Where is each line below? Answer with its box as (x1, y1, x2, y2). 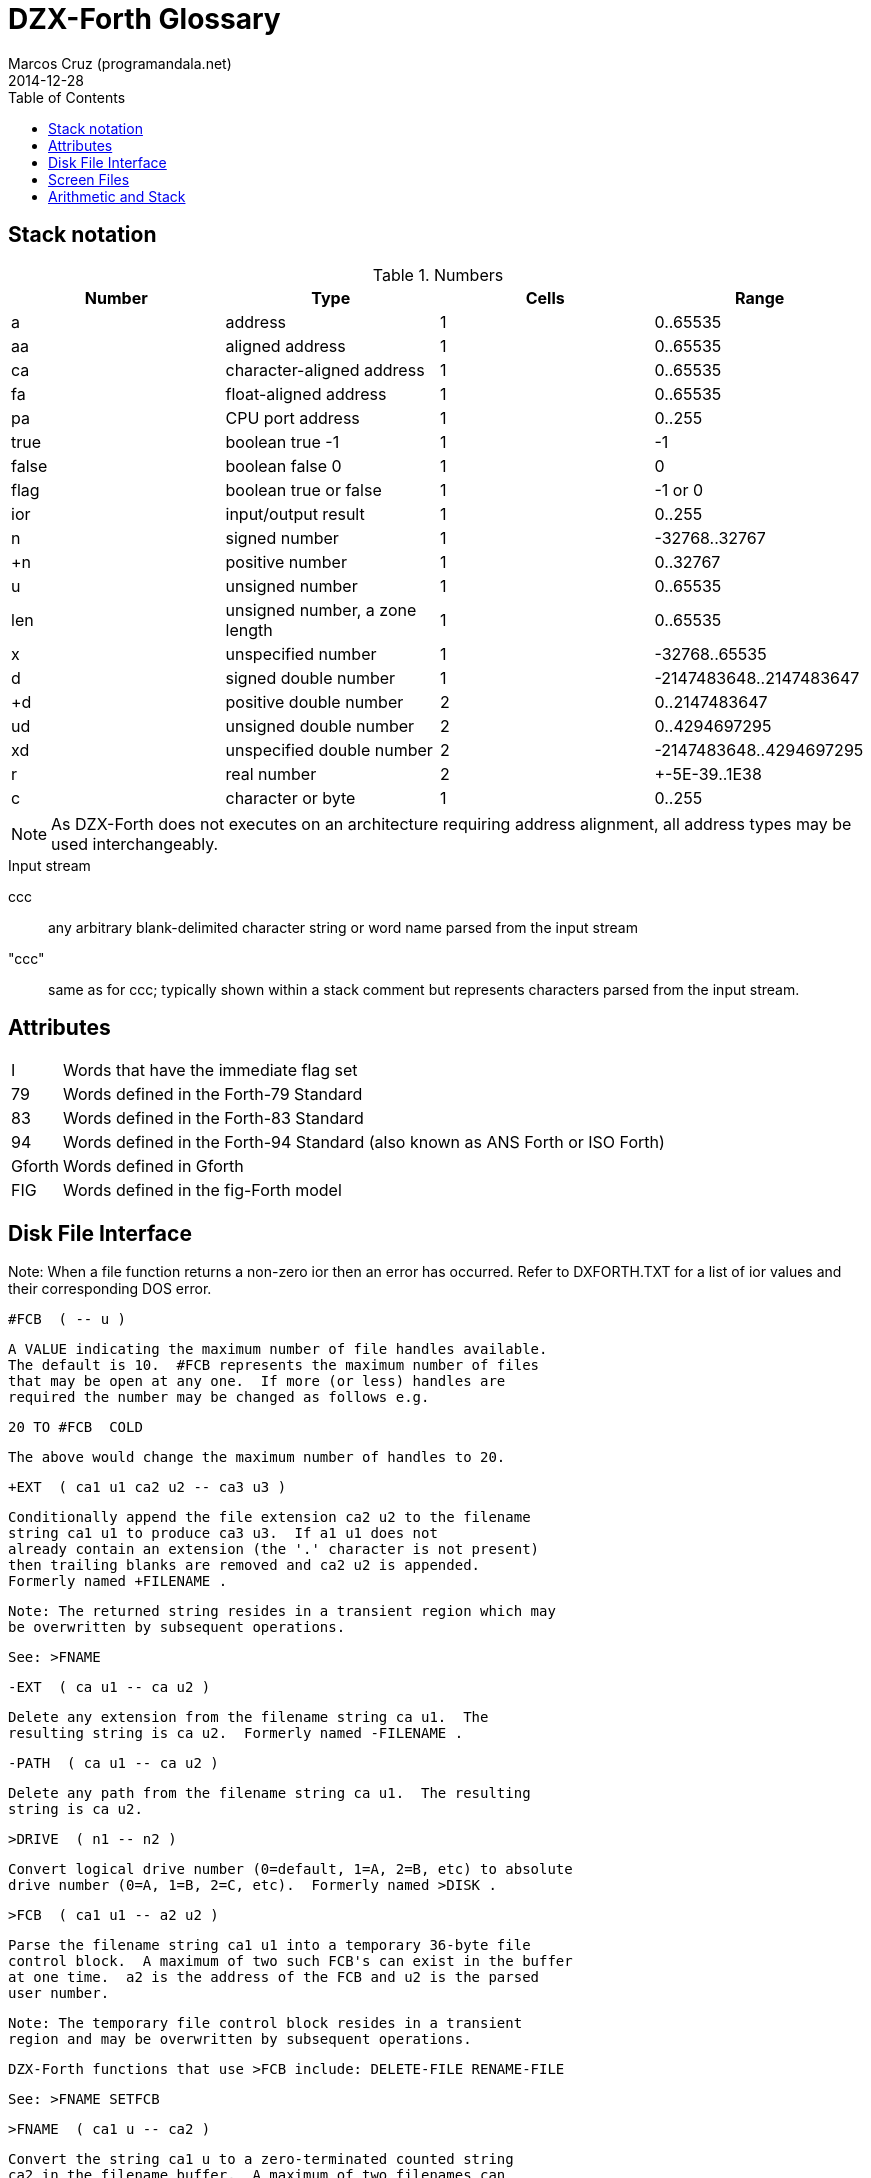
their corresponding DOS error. (8, 1280, 212, 1298)
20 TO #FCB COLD (8, 1419, 143, 1436)
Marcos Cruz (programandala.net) (8, 54, 232, 72)
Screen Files (48, 170, 130, 188)
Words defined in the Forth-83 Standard (62, 1108, 364, 1129)
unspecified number (225, 643, 377, 664)
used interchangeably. (51, 833, 219, 854)
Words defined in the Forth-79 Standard (62, 1084, 363, 1105)
